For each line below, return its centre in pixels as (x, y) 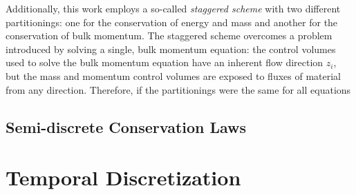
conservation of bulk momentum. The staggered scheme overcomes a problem (169, 35)
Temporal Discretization (123, 177)
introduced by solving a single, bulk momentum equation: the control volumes (171, 49)
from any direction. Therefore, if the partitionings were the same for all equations (178, 89)
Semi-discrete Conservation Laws (126, 126)
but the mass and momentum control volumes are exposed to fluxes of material (174, 75)
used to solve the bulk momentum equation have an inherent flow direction (165, 62)
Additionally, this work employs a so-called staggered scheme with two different (173, 8)
